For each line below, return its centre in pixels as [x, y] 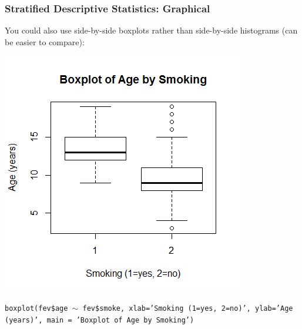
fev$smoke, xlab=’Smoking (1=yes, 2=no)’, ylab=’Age [188, 308]
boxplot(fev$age [36, 308]
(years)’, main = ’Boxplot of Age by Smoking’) [100, 320]
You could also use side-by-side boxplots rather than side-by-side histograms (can [151, 30]
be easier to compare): [45, 41]
